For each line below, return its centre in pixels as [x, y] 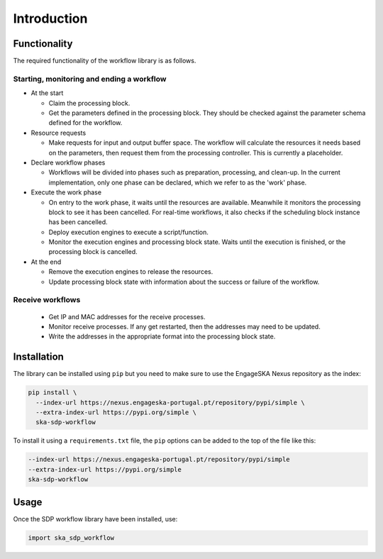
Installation [38, 357]
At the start [47, 93]
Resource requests [59, 133]
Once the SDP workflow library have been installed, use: [95, 519]
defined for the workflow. [85, 123]
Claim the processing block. [89, 103]
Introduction [50, 18]
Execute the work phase [66, 192]
